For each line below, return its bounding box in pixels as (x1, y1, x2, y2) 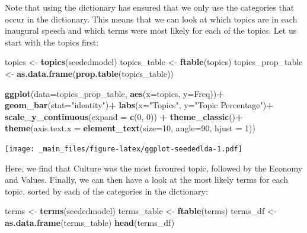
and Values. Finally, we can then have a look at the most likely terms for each (5, 173, 289, 186)
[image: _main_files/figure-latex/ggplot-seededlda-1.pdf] (5, 144, 242, 153)
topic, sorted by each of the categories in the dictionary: (5, 185, 208, 197)
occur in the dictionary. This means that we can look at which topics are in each (5, 12, 298, 25)
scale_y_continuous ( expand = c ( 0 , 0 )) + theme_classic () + (5, 110, 243, 122)
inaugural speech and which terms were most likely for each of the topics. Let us (5, 24, 297, 37)
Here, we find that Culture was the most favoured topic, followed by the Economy (5, 161, 303, 174)
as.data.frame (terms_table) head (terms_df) (5, 216, 175, 228)
